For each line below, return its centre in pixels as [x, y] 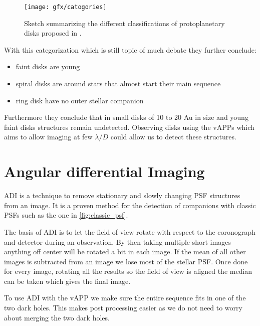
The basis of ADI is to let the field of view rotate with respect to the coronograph [130, 231]
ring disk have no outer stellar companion [80, 100]
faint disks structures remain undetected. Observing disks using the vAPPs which [129, 127]
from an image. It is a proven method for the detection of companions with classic [130, 205]
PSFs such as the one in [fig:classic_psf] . [66, 215]
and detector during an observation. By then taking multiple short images [117, 241]
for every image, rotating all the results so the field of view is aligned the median [128, 271]
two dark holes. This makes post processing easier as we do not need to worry [123, 308]
